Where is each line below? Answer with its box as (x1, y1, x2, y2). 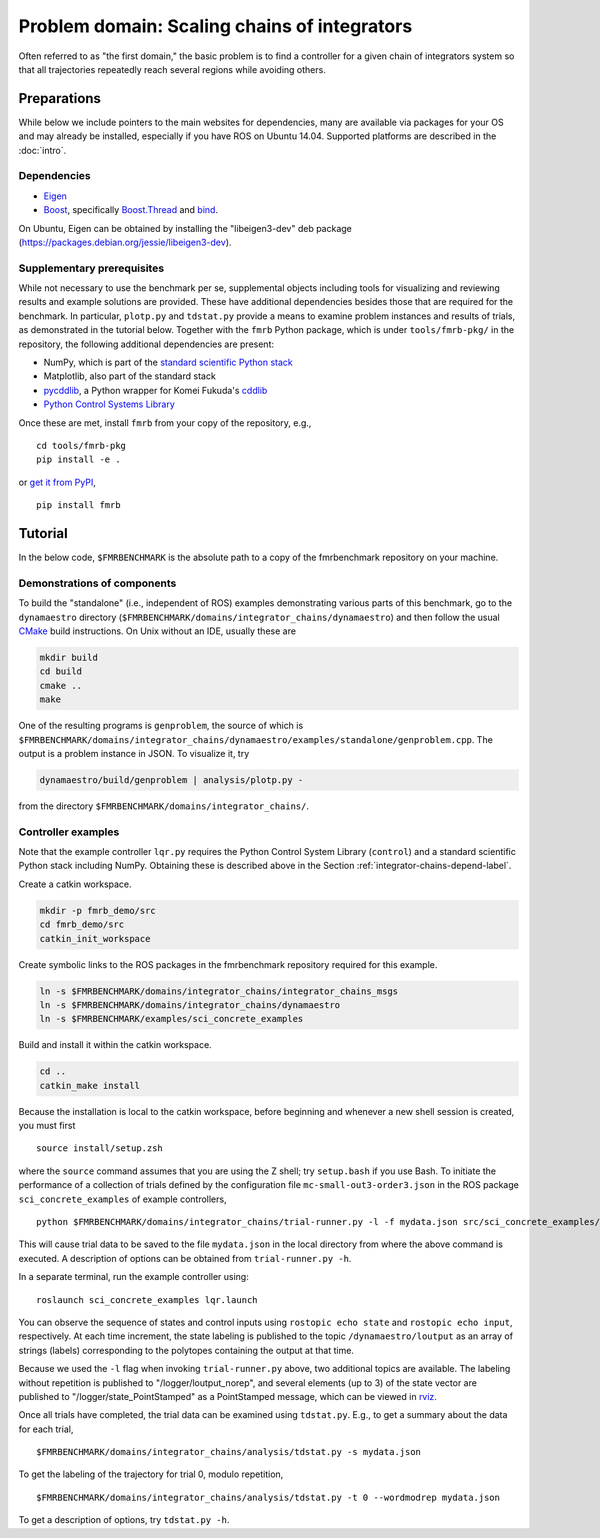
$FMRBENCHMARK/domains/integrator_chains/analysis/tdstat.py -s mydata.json (36, 1446, 422, 1458)
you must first (18, 1120, 76, 1132)
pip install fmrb (36, 500, 121, 511)
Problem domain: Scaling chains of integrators (18, 15, 413, 37)
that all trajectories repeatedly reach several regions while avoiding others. (18, 63, 327, 75)
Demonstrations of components (18, 576, 177, 590)
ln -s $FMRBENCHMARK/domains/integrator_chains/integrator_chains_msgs (39, 985, 399, 997)
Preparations (18, 90, 102, 107)
